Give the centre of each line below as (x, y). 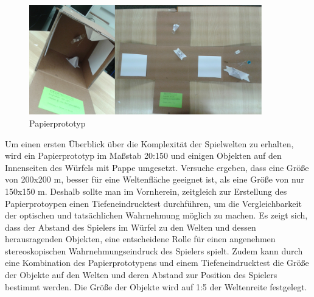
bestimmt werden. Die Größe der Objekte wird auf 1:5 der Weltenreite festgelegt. (156, 286)
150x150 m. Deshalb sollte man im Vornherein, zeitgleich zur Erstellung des (146, 191)
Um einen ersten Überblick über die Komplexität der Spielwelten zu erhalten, (149, 143)
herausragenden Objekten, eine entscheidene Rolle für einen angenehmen (140, 239)
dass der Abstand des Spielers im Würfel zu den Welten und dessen (131, 227)
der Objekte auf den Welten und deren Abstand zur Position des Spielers (141, 275)
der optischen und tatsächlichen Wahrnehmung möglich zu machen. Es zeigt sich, (156, 215)
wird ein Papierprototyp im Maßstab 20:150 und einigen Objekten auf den (143, 155)
